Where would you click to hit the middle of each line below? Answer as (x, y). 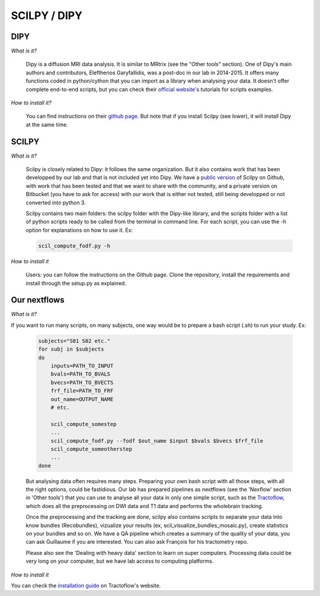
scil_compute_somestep (84, 424)
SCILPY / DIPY (47, 15)
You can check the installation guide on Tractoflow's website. (86, 586)
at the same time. (47, 124)
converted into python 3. (56, 203)
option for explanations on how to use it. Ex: (79, 230)
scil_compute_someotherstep (92, 449)
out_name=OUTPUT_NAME (82, 399)
